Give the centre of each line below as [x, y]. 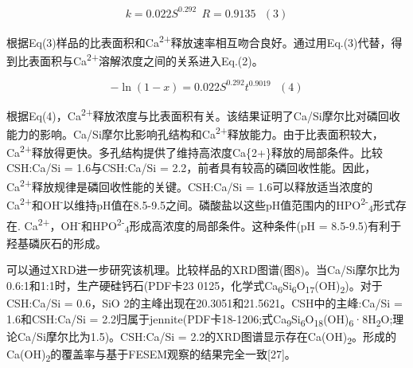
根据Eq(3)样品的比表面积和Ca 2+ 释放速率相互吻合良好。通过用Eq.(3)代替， [199, 41]
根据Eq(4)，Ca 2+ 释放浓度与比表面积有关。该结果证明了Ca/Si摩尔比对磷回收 [203, 114]
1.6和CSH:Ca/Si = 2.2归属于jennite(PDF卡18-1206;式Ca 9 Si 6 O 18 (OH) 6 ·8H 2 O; [200, 319]
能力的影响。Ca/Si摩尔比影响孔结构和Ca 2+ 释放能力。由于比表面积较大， [195, 132]
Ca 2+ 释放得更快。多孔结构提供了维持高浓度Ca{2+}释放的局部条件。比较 [195, 151]
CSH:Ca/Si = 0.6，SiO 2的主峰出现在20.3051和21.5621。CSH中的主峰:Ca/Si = [205, 302]
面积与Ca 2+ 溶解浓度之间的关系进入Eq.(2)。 [151, 59]
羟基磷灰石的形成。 [56, 243]
